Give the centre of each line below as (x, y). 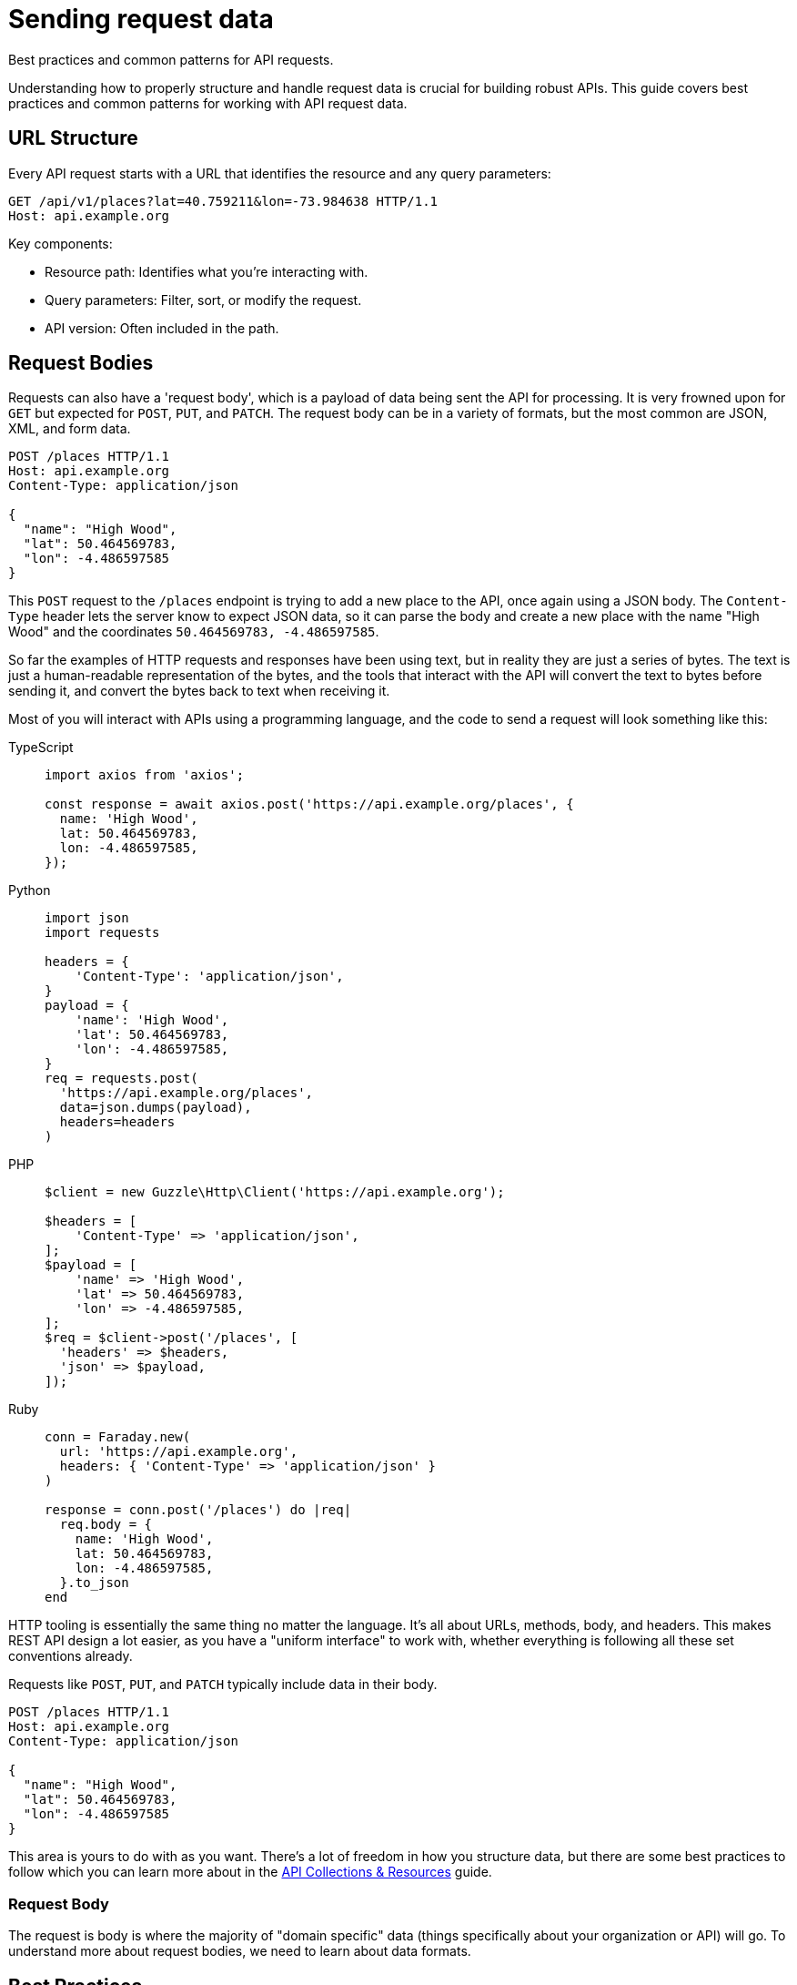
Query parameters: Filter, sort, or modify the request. (203, 300)
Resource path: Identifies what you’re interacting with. (207, 271)
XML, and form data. (70, 429)
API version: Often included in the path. (162, 328)
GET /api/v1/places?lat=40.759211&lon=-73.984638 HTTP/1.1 (223, 201)
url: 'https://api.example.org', (179, 1452)
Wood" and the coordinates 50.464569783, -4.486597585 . (194, 632)
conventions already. (71, 1656)
